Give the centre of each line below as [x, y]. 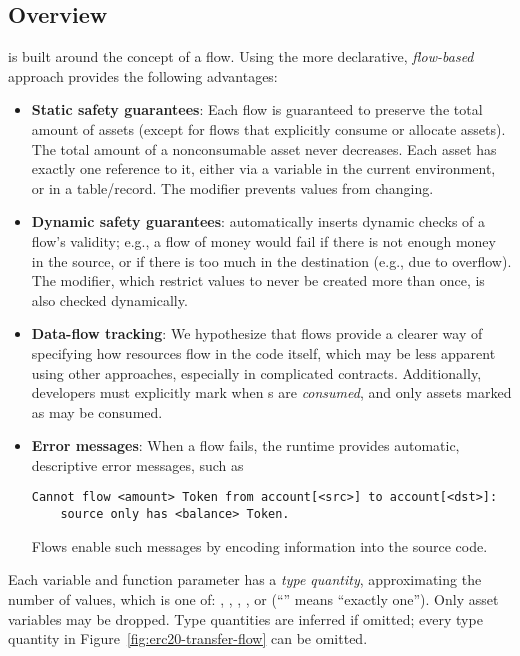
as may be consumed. [97, 411]
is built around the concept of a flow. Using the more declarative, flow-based [241, 56]
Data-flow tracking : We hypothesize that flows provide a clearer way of [257, 333]
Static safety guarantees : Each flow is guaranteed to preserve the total [257, 109]
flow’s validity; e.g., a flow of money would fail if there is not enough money [263, 240]
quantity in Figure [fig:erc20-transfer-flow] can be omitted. [188, 638]
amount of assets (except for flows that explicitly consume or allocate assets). [268, 128]
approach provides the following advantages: [143, 75]
